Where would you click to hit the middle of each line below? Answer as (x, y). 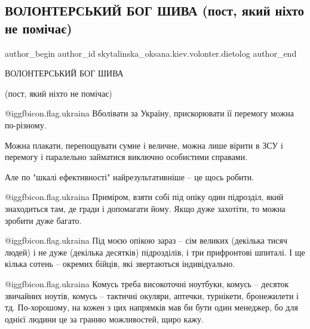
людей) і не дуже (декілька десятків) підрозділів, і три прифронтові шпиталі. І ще (155, 252)
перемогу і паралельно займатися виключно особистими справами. (126, 157)
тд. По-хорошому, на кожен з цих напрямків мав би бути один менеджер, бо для (151, 307)
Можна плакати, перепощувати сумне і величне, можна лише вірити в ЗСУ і (144, 145)
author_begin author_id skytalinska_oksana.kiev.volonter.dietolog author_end (151, 53)
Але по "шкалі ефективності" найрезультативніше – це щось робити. (130, 176)
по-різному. (26, 124)
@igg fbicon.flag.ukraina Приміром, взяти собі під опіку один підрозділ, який (144, 197)
